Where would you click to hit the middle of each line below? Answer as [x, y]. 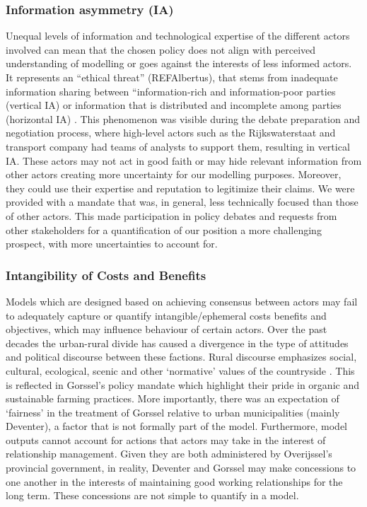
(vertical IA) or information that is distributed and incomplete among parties [174, 105]
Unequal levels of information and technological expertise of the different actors [178, 36]
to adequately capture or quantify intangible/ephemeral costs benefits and [166, 315]
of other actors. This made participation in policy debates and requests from [171, 215]
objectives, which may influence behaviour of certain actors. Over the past [167, 329]
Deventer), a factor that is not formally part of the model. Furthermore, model [176, 426]
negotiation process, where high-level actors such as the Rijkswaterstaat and [171, 133]
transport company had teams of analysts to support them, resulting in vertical [178, 146]
